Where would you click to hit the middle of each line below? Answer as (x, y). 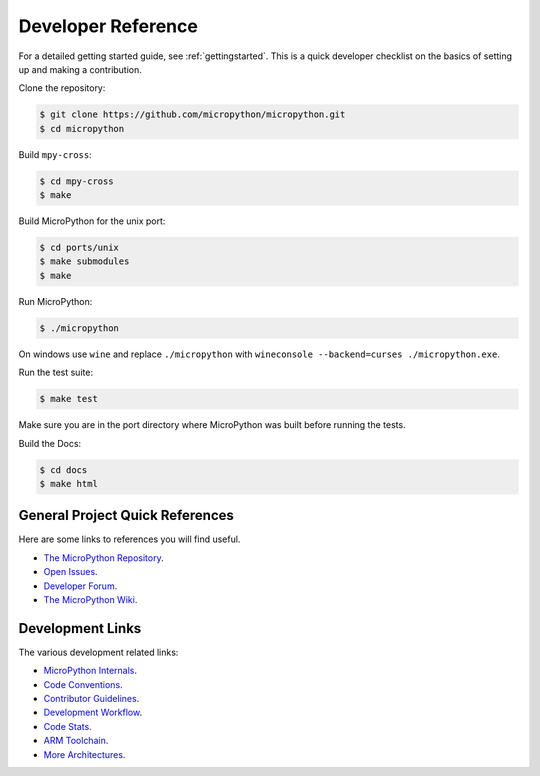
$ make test (69, 399)
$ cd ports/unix (79, 248)
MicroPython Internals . (90, 671)
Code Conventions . (83, 684)
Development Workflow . (93, 712)
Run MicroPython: (55, 301)
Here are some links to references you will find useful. (129, 539)
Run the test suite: (56, 372)
